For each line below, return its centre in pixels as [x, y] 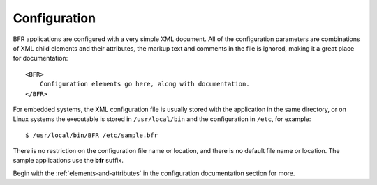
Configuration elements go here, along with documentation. [145, 84]
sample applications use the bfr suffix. [68, 161]
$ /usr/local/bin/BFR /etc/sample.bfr [92, 135]
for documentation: [40, 58]
